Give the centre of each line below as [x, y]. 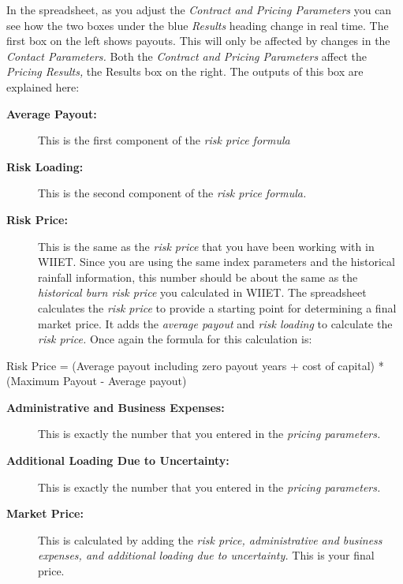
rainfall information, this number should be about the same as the [198, 277]
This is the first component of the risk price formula [164, 140]
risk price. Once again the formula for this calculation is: [175, 339]
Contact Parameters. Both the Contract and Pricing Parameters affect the [187, 56]
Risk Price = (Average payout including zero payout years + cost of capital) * [195, 365]
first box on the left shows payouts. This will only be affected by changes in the [198, 41]
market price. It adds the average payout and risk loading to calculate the [215, 323]
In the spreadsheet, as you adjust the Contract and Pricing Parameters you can [199, 9]
